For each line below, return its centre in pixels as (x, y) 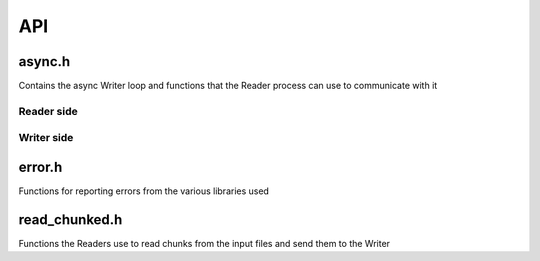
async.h (44, 61)
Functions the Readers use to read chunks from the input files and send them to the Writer (204, 243)
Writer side (46, 138)
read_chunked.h (70, 219)
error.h (40, 167)
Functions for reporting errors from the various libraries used (144, 191)
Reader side (48, 111)
